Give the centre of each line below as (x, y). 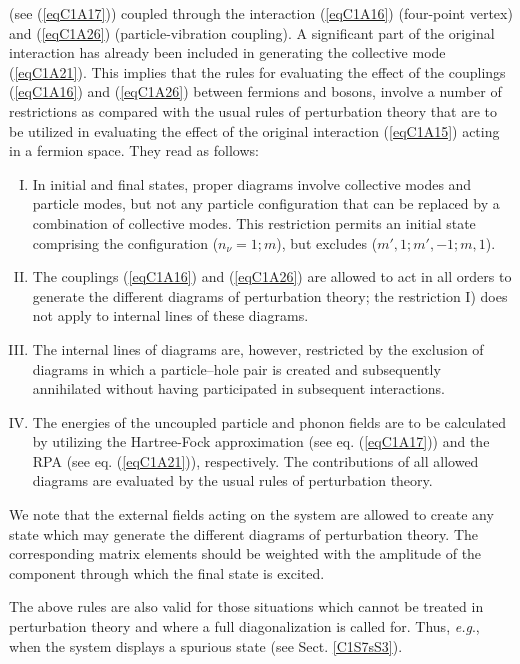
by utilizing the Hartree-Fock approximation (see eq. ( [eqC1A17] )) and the (261, 441)
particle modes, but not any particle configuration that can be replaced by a (266, 203)
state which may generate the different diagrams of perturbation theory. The (243, 533)
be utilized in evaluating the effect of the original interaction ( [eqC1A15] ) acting (254, 130)
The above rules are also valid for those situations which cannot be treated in (246, 606)
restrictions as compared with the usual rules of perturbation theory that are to (253, 110)
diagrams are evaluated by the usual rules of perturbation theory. (232, 480)
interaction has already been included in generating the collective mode (227, 52)
